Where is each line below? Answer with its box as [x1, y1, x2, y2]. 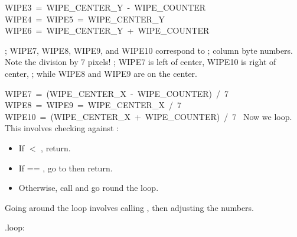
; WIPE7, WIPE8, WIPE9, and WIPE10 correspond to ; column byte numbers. [5, 44, 293, 56]
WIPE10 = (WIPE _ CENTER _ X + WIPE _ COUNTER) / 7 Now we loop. [5, 110, 292, 122]
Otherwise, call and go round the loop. [18, 181, 159, 194]
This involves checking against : [5, 122, 119, 134]
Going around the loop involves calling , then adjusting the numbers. [5, 201, 254, 213]
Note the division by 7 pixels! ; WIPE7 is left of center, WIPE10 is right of [5, 56, 276, 68]
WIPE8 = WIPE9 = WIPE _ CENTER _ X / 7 [5, 99, 181, 111]
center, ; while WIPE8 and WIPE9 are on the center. [5, 67, 198, 79]
